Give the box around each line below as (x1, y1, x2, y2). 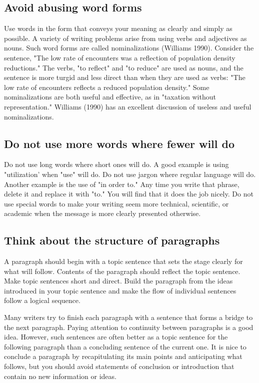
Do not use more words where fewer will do (4, 135, 235, 151)
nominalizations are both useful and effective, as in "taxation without (4, 91, 216, 102)
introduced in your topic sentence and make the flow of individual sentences (4, 285, 236, 295)
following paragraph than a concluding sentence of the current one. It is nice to (4, 341, 246, 351)
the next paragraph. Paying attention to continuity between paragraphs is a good (4, 321, 253, 332)
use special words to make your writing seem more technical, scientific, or (4, 198, 229, 208)
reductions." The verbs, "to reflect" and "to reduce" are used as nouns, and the (4, 62, 243, 72)
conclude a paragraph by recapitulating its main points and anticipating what (4, 351, 242, 361)
